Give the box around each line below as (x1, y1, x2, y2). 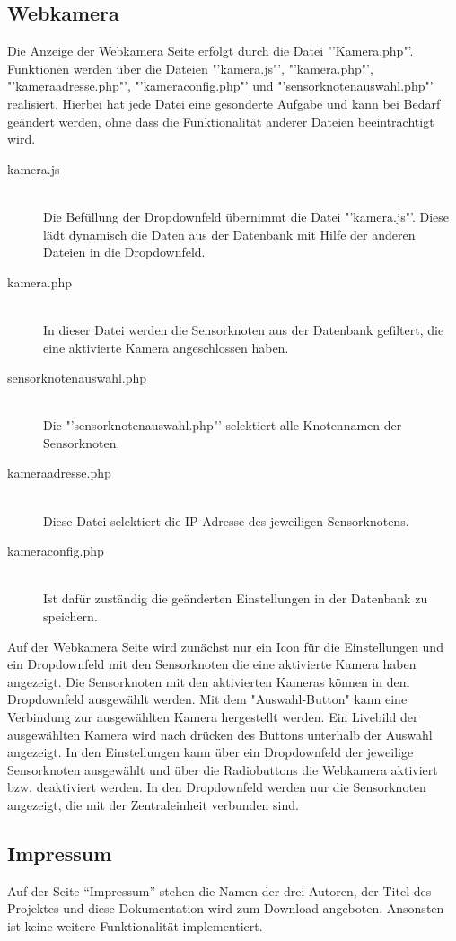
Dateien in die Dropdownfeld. (43, 242, 206, 261)
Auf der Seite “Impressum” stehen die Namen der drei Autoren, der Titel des (7, 881, 432, 900)
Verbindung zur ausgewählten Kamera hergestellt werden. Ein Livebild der (7, 708, 418, 726)
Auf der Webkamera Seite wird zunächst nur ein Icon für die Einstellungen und (7, 637, 443, 655)
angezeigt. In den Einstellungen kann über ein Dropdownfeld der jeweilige (7, 743, 414, 761)
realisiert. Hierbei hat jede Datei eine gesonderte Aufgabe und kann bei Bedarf (7, 93, 441, 112)
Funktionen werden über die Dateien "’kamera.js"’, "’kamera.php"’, (7, 58, 373, 77)
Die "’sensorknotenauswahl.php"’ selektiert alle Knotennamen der (43, 416, 402, 435)
